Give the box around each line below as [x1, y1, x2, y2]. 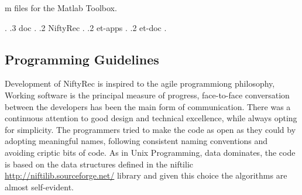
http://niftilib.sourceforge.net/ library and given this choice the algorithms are [5, 169, 287, 182]
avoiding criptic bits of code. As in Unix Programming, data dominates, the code [5, 146, 296, 158]
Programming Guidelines [5, 50, 159, 68]
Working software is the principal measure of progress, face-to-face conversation [5, 88, 290, 101]
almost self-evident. [5, 180, 74, 193]
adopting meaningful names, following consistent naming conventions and [5, 135, 268, 147]
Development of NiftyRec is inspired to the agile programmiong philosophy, [5, 77, 275, 90]
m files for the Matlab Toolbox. [5, 2, 117, 13]
